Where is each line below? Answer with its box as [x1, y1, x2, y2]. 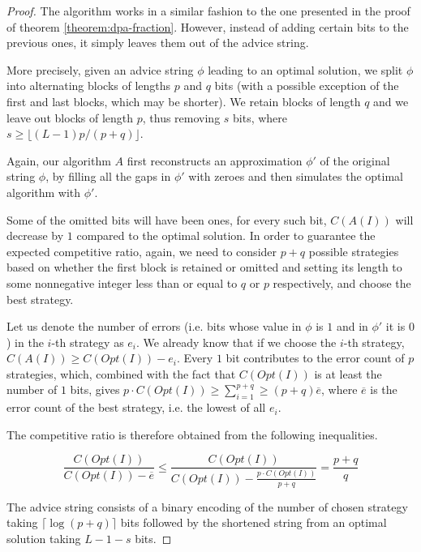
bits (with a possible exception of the [214, 77, 399, 94]
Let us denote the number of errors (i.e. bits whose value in [6, 318, 302, 335]
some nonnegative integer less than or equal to [6, 274, 238, 291]
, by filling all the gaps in [45, 168, 171, 185]
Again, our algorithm [6, 152, 111, 169]
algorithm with [6, 183, 81, 200]
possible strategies [308, 242, 399, 259]
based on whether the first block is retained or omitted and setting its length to [6, 259, 402, 276]
